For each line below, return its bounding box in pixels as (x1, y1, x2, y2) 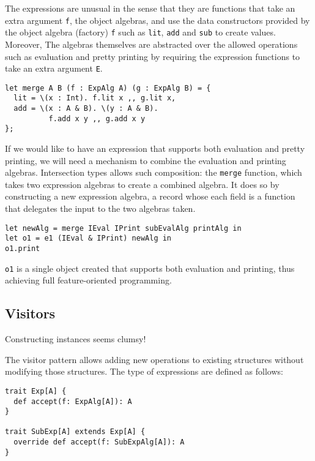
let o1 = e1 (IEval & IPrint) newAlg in (5, 234, 172, 243)
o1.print (5, 244, 40, 253)
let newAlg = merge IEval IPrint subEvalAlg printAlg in (5, 223, 242, 233)
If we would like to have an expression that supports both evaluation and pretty (5, 142, 305, 155)
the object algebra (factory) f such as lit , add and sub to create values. (5, 26, 276, 39)
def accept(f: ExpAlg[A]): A (13, 397, 132, 406)
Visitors (5, 304, 56, 323)
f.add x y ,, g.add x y (48, 114, 146, 123)
